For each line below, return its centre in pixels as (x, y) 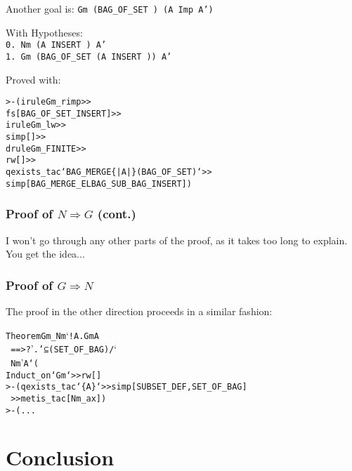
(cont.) (117, 214)
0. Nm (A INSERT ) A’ (56, 45)
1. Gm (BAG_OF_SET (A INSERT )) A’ (89, 57)
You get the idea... (45, 254)
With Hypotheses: (44, 32)
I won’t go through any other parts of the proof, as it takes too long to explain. (177, 240)
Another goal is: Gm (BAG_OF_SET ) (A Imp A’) (110, 8)
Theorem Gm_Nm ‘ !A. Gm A (52, 334)
